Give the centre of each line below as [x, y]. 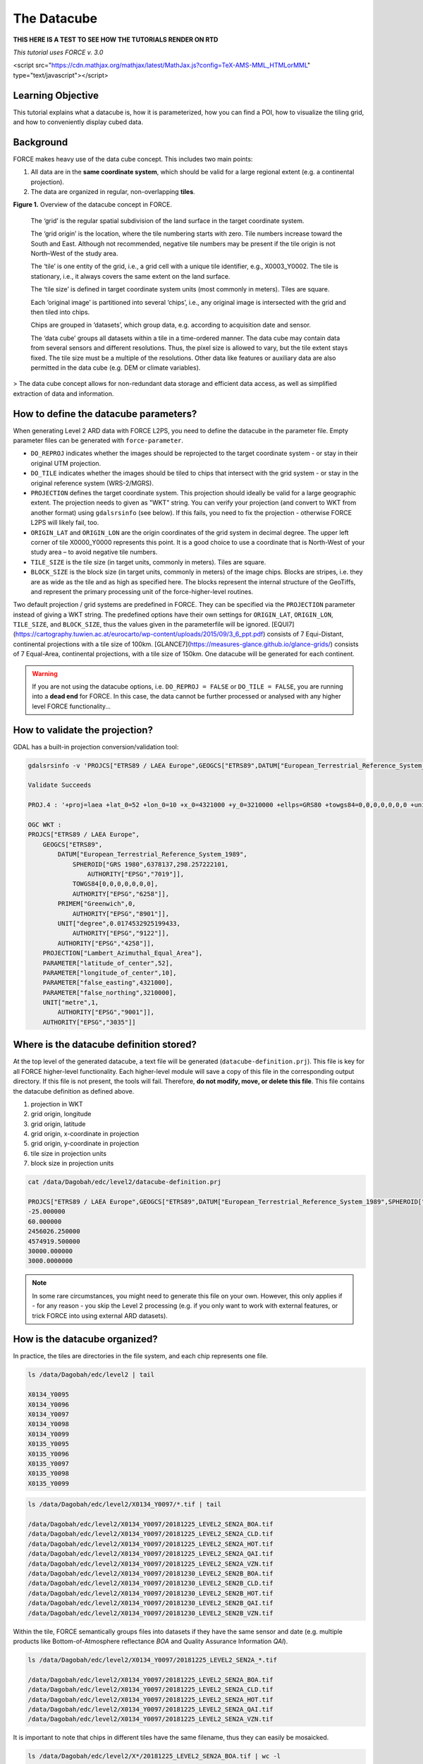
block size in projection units [72, 1164]
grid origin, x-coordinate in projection [85, 1134]
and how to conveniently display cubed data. [78, 122]
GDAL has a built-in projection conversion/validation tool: [96, 747]
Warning [45, 673]
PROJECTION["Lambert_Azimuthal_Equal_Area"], [123, 953]
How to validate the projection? [83, 730]
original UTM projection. [66, 463]
